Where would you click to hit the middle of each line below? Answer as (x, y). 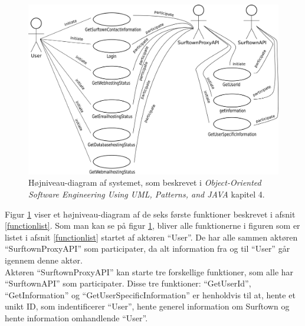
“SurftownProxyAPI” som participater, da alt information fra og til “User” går (147, 248)
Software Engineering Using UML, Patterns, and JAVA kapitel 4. (147, 194)
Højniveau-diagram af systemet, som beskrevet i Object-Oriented (145, 182)
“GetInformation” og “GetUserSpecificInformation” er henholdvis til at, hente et (150, 294)
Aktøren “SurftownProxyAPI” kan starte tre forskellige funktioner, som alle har (149, 271)
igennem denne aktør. (44, 260)
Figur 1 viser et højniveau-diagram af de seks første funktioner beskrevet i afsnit (150, 214)
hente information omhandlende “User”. (76, 317)
